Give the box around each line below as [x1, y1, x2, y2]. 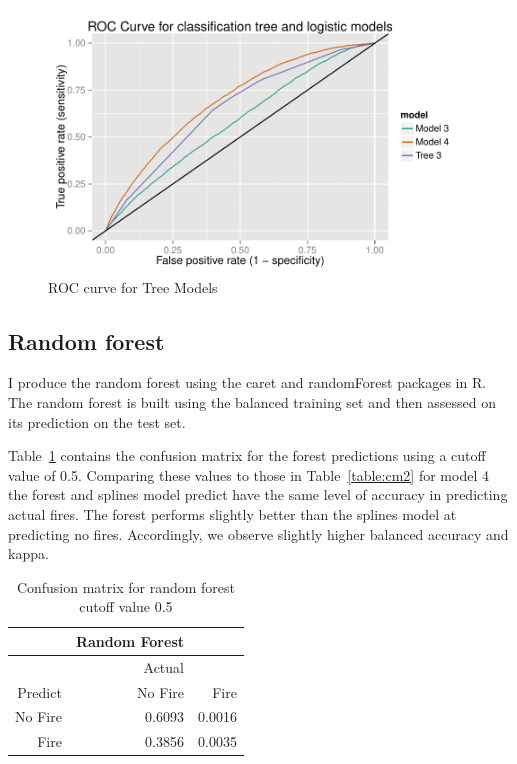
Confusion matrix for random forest [16, 576, 236, 597]
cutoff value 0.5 [79, 596, 173, 617]
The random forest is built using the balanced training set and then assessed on [8, 391, 497, 412]
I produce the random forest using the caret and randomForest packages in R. [8, 372, 487, 393]
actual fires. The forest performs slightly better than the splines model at [8, 503, 457, 524]
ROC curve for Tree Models [48, 276, 218, 297]
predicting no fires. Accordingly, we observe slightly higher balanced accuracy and [8, 523, 509, 544]
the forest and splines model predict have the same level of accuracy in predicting [8, 484, 508, 505]
